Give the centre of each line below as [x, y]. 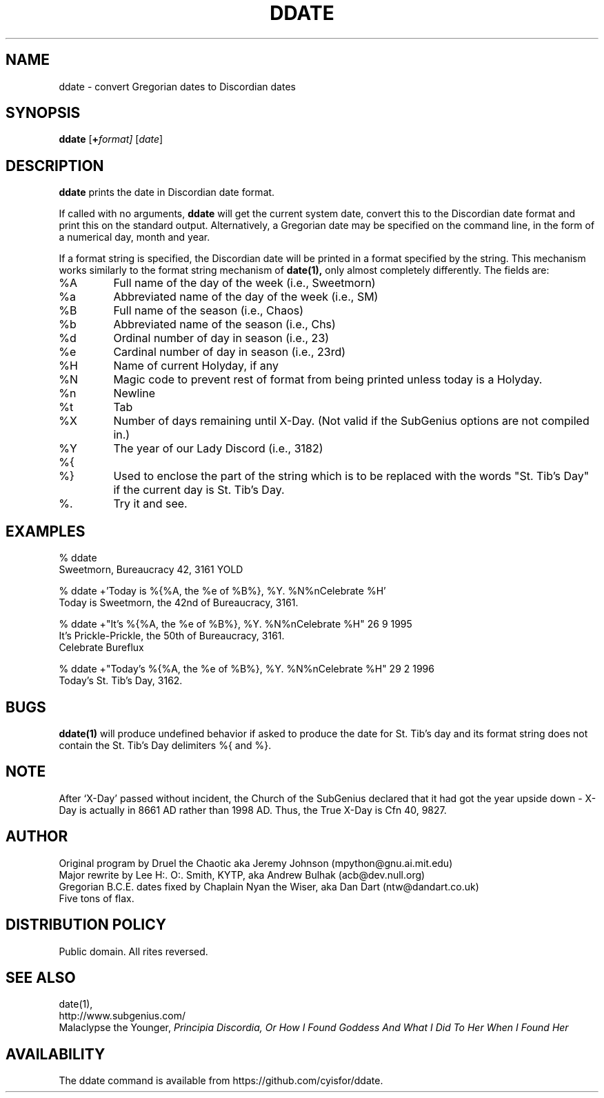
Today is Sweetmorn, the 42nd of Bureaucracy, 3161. [179, 603]
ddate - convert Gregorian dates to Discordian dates [177, 86]
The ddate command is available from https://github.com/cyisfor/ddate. [221, 1081]
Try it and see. [150, 504]
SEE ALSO [41, 977]
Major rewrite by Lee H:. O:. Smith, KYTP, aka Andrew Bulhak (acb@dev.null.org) [242, 875]
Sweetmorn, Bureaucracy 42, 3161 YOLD [151, 570]
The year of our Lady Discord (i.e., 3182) [218, 449]
